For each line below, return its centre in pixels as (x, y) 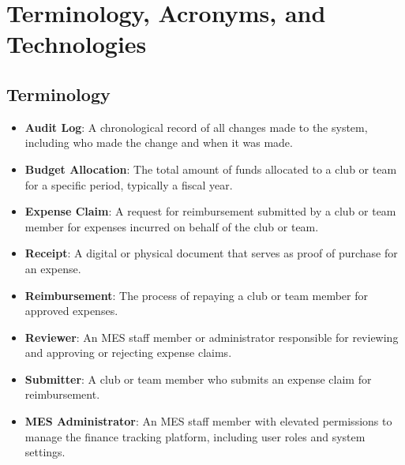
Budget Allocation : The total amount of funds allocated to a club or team (211, 169)
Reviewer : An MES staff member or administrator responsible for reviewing (212, 337)
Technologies (77, 44)
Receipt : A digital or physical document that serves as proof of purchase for (211, 253)
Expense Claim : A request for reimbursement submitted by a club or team (210, 211)
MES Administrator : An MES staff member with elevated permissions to (208, 421)
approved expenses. (71, 311)
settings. (45, 452)
